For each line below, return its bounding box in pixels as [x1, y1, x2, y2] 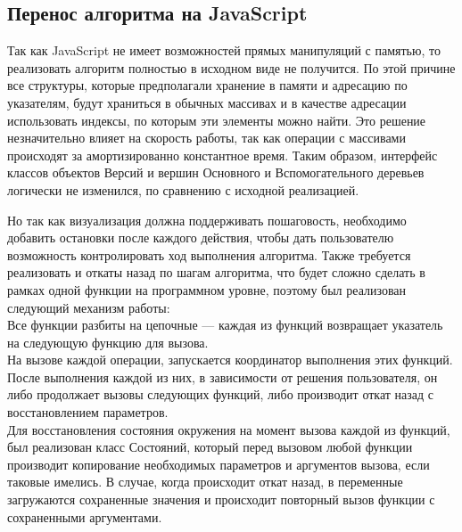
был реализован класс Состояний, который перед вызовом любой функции [7, 438, 413, 456]
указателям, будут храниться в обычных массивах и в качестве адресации [7, 93, 407, 111]
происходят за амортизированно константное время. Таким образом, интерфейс [7, 145, 438, 164]
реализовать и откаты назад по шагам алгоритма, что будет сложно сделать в [7, 263, 425, 282]
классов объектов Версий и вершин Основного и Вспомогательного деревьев [7, 163, 425, 182]
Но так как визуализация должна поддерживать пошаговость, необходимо [7, 210, 407, 229]
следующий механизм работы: [7, 298, 170, 316]
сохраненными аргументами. [7, 507, 162, 526]
